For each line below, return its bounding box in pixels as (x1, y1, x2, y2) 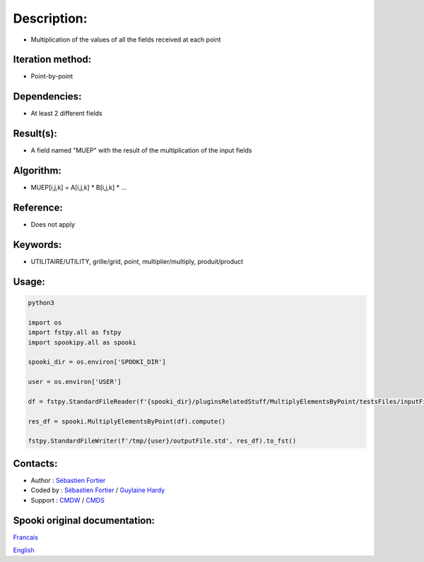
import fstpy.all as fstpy (28, 328, 122, 337)
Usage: (13, 275, 46, 287)
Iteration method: (13, 54, 92, 66)
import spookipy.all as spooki (28, 338, 137, 346)
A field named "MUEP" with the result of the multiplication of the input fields (30, 146, 252, 155)
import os (28, 318, 62, 326)
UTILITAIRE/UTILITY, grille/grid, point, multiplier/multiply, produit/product (30, 257, 244, 265)
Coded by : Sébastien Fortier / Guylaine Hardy (30, 486, 165, 494)
